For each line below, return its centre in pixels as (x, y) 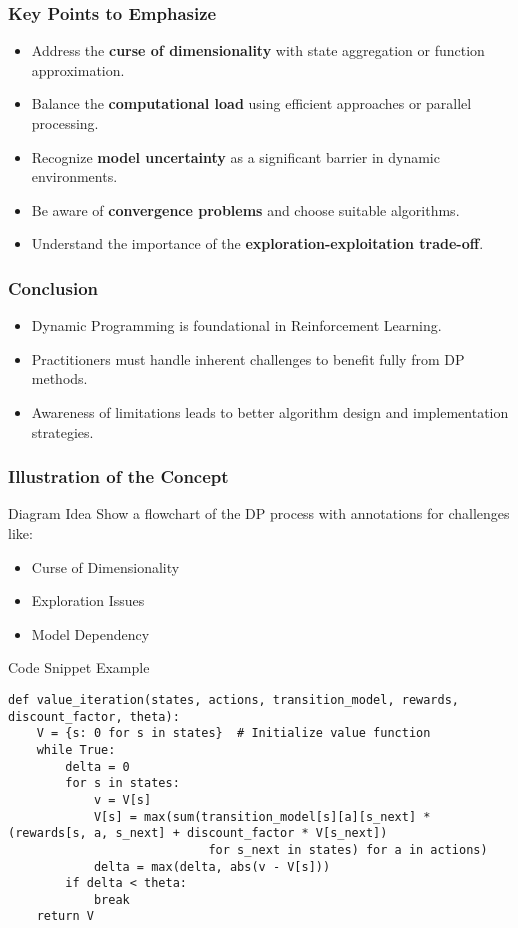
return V (65, 916)
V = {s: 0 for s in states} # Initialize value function (233, 733)
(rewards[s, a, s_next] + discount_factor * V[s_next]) (198, 833)
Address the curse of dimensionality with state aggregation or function (258, 50)
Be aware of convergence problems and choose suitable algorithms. (245, 209)
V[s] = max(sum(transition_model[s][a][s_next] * (262, 816)
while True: (76, 749)
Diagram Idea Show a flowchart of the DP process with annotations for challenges (259, 513)
